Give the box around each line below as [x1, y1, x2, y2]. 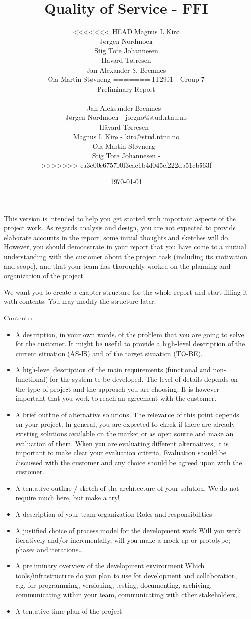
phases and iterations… [15, 544, 83, 554]
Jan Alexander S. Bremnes [86, 64, 166, 75]
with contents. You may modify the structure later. [4, 296, 156, 306]
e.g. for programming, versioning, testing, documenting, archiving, [15, 580, 212, 590]
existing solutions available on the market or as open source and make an [15, 428, 234, 438]
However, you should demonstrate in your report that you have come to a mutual [4, 242, 246, 252]
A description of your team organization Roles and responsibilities [15, 509, 212, 519]
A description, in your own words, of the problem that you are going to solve [15, 329, 244, 339]
